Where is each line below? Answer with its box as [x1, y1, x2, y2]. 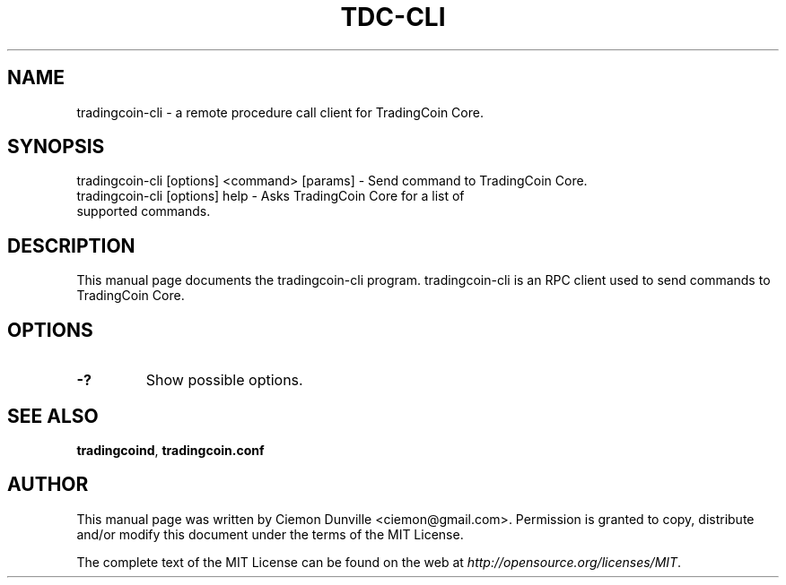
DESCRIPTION [7, 234, 135, 257]
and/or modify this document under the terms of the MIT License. [76, 526, 464, 542]
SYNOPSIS [7, 135, 105, 159]
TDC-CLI [340, 2, 446, 32]
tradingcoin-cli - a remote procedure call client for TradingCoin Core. [76, 104, 484, 120]
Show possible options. [145, 371, 303, 390]
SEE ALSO [7, 404, 99, 427]
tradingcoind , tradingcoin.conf [76, 442, 265, 458]
